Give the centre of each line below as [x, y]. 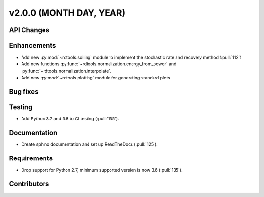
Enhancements [33, 46]
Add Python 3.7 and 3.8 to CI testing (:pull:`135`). [70, 119]
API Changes [29, 30]
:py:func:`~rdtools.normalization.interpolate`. [66, 71]
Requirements [31, 158]
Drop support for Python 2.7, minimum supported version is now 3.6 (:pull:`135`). [102, 170]
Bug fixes [24, 92]
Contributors [29, 184]
